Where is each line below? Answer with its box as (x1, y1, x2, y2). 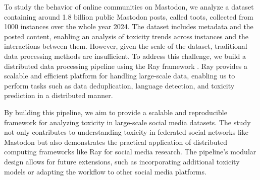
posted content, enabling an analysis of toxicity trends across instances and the (4, 31, 249, 41)
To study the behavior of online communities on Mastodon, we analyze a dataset (4, 2, 254, 12)
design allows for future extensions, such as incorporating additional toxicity (4, 156, 240, 166)
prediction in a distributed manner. (4, 90, 113, 101)
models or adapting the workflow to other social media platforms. (4, 166, 206, 176)
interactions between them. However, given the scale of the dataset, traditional (4, 41, 247, 51)
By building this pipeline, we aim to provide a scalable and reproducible (4, 107, 227, 117)
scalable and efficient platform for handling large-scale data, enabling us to (4, 70, 235, 81)
